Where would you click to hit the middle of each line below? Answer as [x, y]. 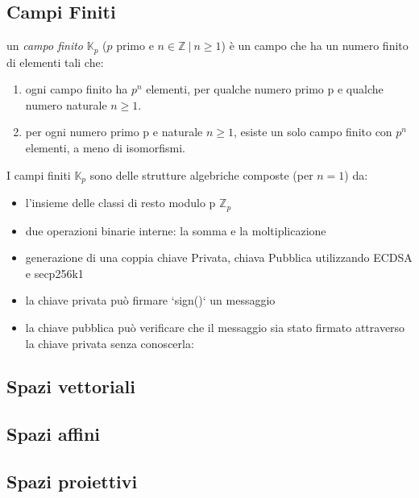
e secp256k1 [54, 273]
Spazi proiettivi [72, 481]
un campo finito [45, 46]
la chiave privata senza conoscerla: [110, 343]
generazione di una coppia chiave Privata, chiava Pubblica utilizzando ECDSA [219, 257]
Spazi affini [54, 434]
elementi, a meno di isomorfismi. [105, 148]
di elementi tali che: [55, 62]
